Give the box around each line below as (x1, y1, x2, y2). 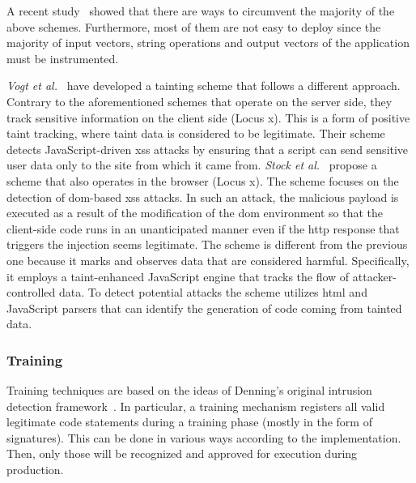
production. (6, 461, 64, 478)
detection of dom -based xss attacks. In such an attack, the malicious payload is (6, 188, 399, 205)
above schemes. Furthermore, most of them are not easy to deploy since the (6, 18, 381, 35)
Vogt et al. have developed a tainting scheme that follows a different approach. (6, 77, 401, 94)
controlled (6, 284, 56, 301)
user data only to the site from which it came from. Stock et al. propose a (6, 156, 377, 173)
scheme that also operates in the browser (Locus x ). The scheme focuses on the (6, 172, 399, 189)
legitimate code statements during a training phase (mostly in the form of (6, 413, 372, 430)
